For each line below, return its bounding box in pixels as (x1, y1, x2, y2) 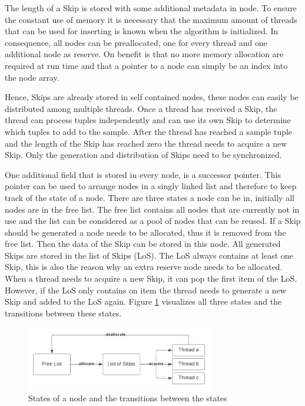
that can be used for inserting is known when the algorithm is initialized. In (5, 25, 279, 37)
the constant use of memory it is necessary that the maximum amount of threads (5, 13, 297, 25)
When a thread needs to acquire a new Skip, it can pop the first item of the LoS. (5, 272, 297, 285)
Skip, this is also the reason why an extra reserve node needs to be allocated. (5, 260, 283, 273)
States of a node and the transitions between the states (28, 391, 227, 404)
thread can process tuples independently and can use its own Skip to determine (5, 114, 291, 126)
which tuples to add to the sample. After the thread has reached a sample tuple (5, 125, 293, 137)
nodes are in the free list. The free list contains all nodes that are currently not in (5, 203, 300, 215)
